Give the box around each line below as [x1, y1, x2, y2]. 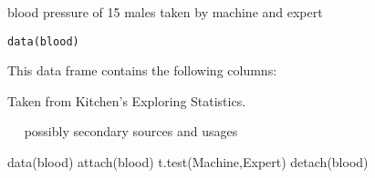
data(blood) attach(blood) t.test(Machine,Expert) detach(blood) [7, 153, 369, 172]
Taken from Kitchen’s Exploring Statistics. [7, 91, 246, 110]
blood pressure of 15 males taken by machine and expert [7, 3, 323, 21]
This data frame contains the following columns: [7, 61, 277, 80]
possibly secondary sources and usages [24, 122, 238, 141]
